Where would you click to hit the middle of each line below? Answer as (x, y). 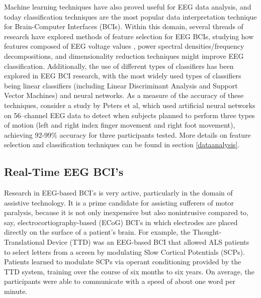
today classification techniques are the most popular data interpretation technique (130, 16)
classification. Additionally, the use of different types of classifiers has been (119, 66)
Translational (24, 242)
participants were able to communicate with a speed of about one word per (120, 281)
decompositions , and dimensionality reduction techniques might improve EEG (124, 56)
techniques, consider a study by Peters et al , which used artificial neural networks (130, 105)
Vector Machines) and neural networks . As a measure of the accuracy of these (124, 95)
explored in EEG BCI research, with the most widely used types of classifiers (123, 76)
